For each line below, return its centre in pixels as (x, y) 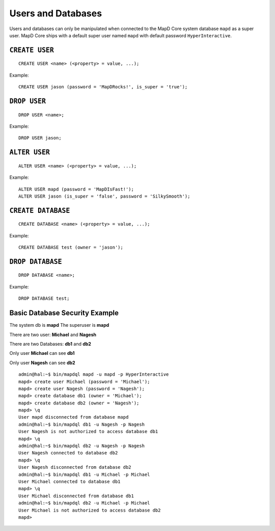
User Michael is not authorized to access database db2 (90, 510)
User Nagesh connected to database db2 (68, 453)
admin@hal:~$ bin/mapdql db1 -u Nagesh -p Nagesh (82, 424)
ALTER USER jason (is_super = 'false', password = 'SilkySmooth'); (104, 196)
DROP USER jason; (40, 138)
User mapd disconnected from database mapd (74, 417)
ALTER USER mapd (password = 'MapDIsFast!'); (76, 189)
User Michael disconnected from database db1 (76, 496)
